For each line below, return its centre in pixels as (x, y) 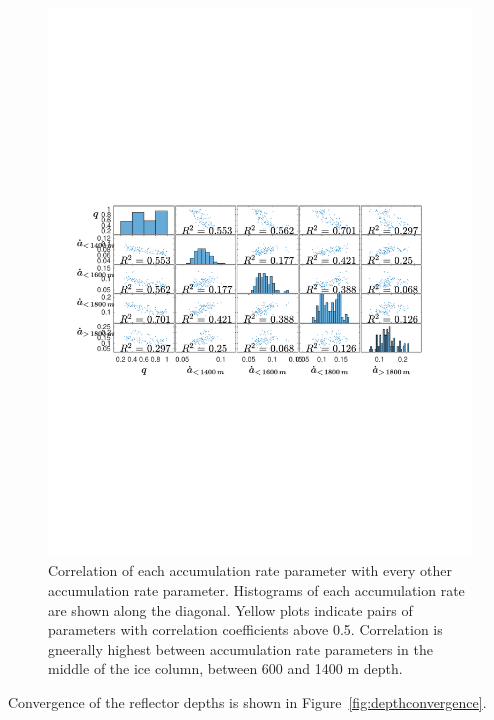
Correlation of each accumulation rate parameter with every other (250, 570)
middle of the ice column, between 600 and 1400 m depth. (225, 668)
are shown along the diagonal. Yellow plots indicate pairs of (230, 609)
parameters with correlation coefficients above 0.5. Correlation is (245, 629)
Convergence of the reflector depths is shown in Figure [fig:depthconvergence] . (247, 702)
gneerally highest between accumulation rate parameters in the (240, 648)
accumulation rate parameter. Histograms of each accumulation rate (256, 590)
